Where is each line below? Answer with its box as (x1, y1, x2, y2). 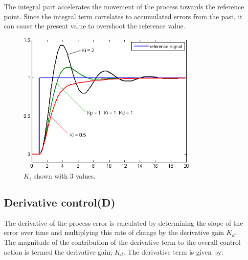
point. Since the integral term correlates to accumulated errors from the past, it (4, 11, 243, 21)
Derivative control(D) (4, 195, 115, 210)
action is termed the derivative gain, (4, 246, 113, 257)
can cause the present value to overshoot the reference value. (4, 21, 185, 31)
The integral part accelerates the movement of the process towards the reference (4, 1, 244, 11)
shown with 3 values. (33, 171, 96, 181)
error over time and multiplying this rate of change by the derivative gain (4, 227, 224, 237)
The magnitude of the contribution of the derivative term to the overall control (4, 237, 241, 247)
